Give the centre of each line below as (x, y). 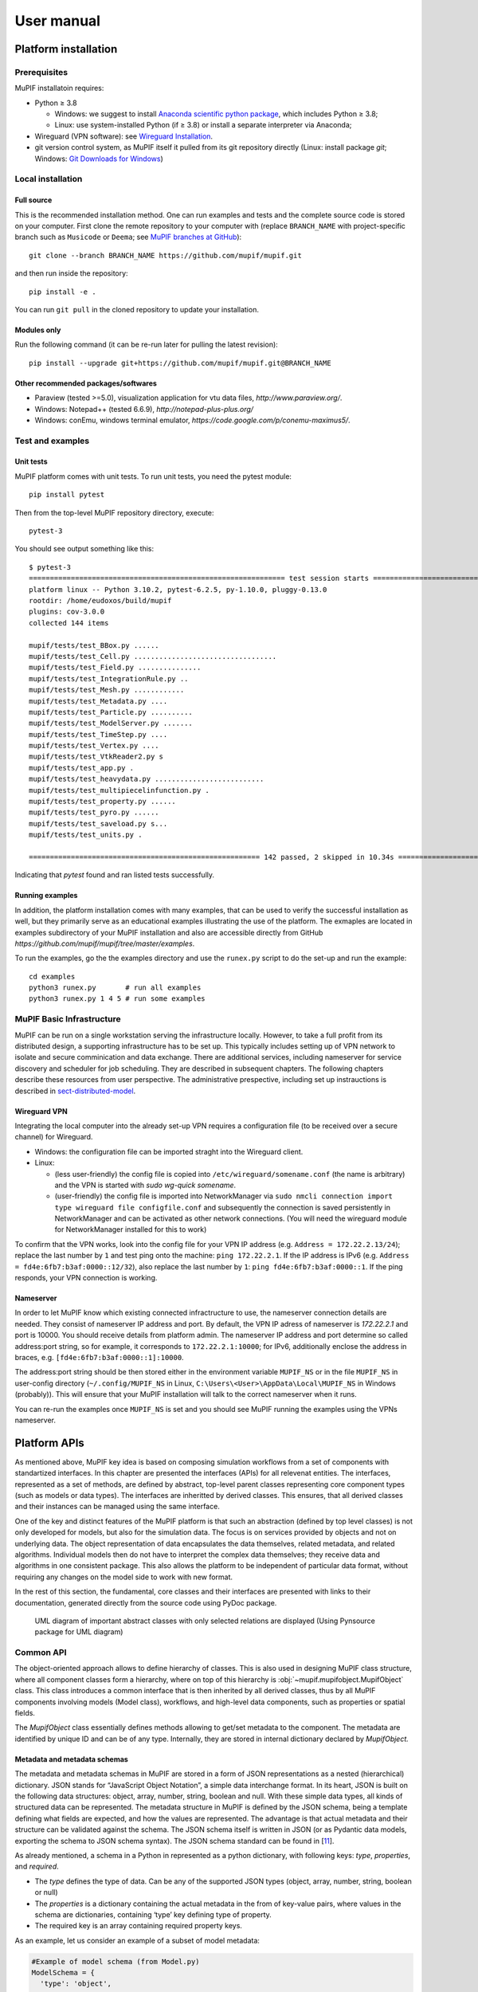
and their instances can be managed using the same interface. (118, 1507)
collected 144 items (69, 623)
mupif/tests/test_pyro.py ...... (94, 812)
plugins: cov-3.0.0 (67, 612)
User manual (58, 21)
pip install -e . (63, 292)
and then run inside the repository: (71, 273)
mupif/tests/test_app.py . (82, 768)
